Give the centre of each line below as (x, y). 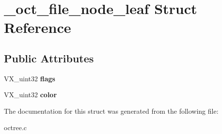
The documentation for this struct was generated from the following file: (111, 111)
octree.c (16, 127)
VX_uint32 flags (30, 78)
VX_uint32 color (31, 95)
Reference (38, 27)
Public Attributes (49, 58)
